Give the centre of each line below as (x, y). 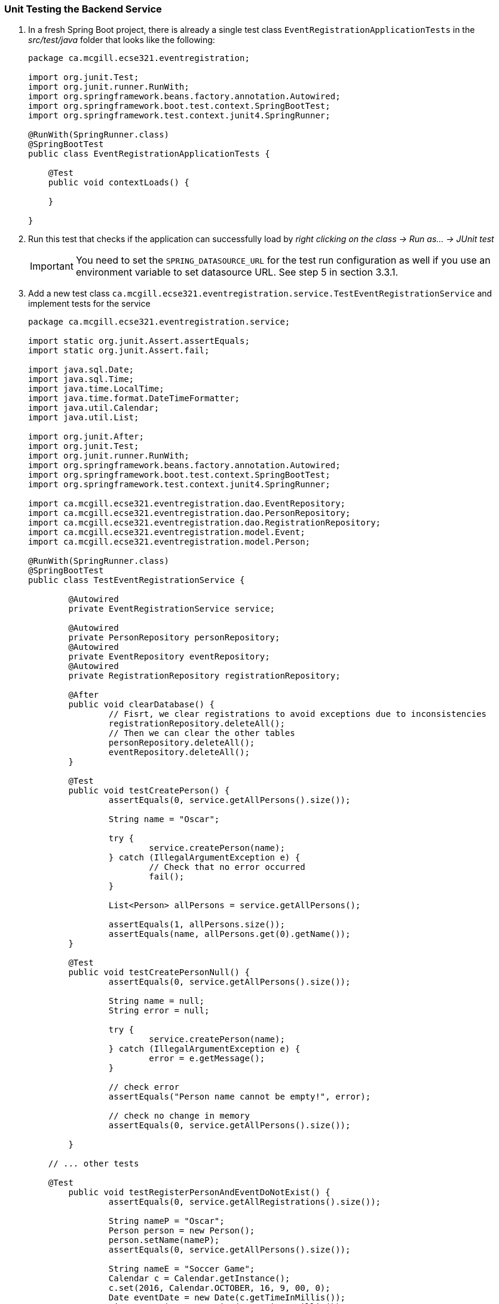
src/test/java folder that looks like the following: (122, 40)
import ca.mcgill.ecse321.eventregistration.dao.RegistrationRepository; (205, 523)
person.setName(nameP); (164, 1240)
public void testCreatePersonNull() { (159, 972)
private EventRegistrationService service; (172, 609)
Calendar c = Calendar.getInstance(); (199, 1279)
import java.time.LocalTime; (96, 389)
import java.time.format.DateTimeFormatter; (134, 398)
